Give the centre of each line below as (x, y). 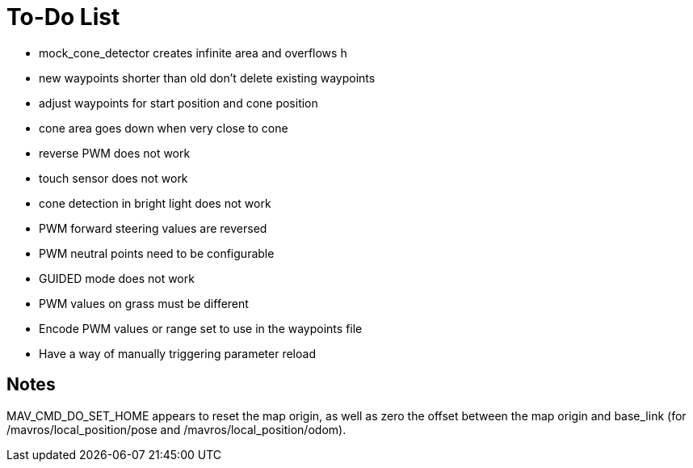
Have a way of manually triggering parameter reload (177, 353)
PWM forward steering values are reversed (153, 228)
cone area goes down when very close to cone (164, 128)
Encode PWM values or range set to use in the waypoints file (201, 328)
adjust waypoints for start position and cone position (178, 103)
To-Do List (63, 17)
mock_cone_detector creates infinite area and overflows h (193, 53)
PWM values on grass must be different (144, 303)
